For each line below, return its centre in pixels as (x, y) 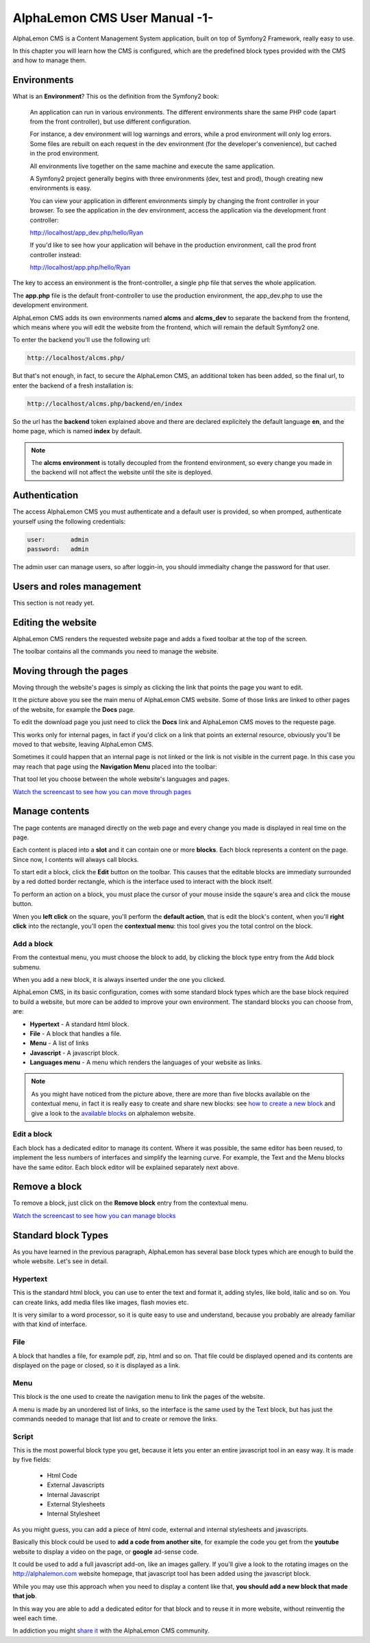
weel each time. (35, 1618)
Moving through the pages (71, 671)
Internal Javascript (73, 1494)
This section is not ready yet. (54, 603)
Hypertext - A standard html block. (79, 1024)
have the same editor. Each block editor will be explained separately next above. (126, 1167)
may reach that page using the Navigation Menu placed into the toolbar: (115, 766)
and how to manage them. (50, 60)
